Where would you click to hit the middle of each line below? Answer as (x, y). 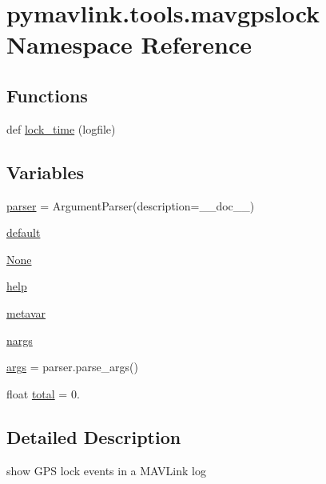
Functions (47, 95)
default (24, 232)
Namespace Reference (129, 44)
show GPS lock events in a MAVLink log (106, 470)
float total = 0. (43, 393)
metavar (26, 312)
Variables (46, 172)
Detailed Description (94, 436)
